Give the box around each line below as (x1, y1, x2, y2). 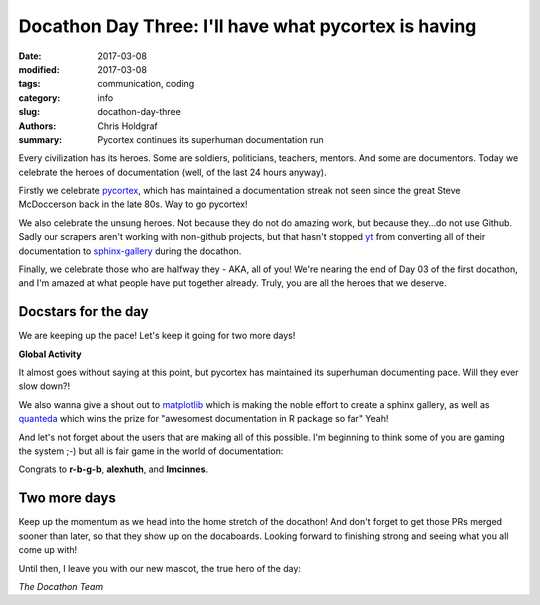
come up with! (18, 544, 78, 556)
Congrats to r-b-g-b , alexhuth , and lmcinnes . (18, 463, 209, 475)
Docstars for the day (18, 303, 149, 320)
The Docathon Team (18, 580, 104, 592)
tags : (18, 78, 41, 90)
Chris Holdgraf (97, 120, 159, 132)
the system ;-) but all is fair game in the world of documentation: (18, 445, 284, 457)
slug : (18, 106, 40, 118)
